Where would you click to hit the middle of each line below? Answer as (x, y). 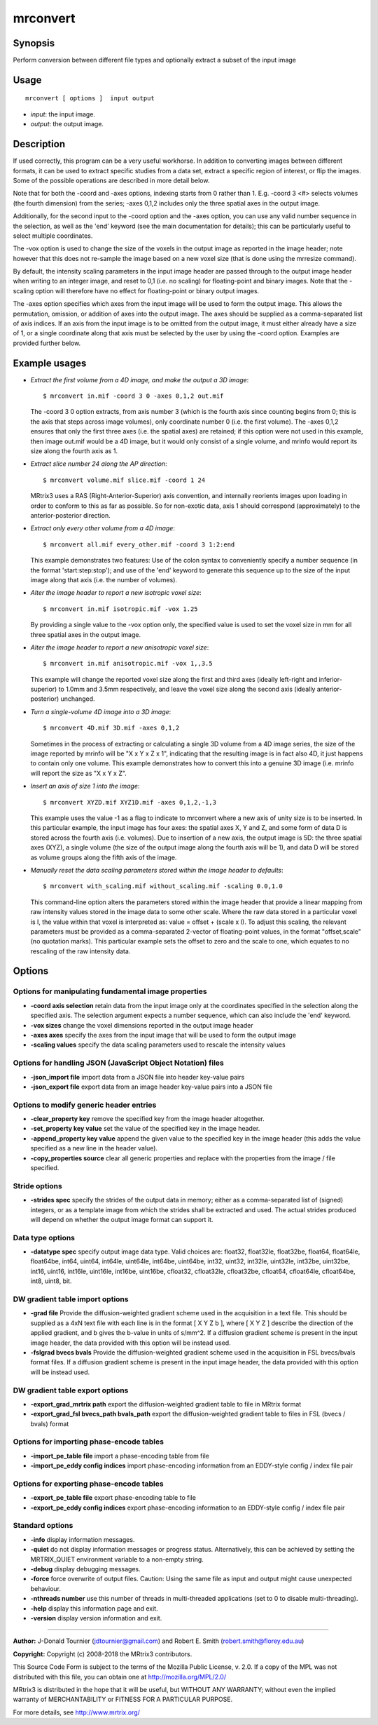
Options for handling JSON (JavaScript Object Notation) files (118, 1063)
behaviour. (46, 1588)
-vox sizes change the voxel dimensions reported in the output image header (142, 1025)
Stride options (37, 1186)
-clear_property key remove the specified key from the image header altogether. (148, 1119)
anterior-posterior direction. (71, 515)
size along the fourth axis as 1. (74, 451)
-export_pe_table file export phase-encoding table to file (113, 1498)
